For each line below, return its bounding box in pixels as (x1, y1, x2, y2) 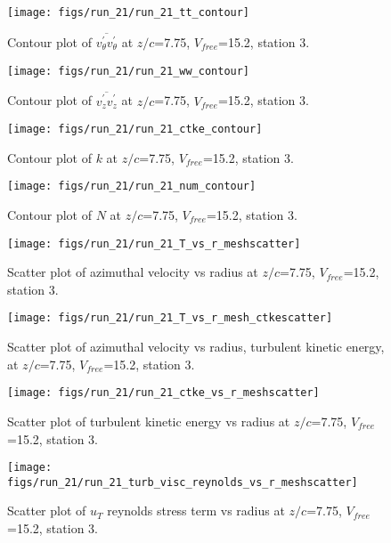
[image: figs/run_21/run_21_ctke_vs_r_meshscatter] (7, 386, 320, 400)
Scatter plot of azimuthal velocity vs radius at (7, 263, 258, 281)
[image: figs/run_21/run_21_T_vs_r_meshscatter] (7, 237, 301, 250)
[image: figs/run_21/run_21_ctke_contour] (7, 123, 263, 136)
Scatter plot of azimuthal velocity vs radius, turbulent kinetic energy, (7, 337, 385, 356)
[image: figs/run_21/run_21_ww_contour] (7, 64, 250, 77)
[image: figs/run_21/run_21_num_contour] (7, 180, 257, 193)
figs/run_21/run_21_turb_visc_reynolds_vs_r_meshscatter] (7, 475, 358, 489)
